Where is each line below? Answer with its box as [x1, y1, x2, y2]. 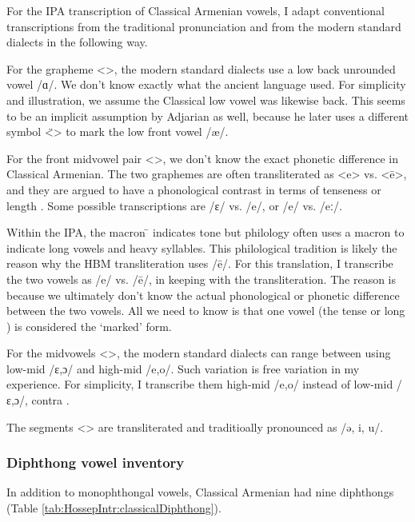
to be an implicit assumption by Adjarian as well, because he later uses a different [6, 107, 409, 124]
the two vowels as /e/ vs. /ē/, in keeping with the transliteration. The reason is [6, 270, 397, 287]
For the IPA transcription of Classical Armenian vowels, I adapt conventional [6, 2, 385, 18]
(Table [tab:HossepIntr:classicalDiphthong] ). [6, 500, 221, 516]
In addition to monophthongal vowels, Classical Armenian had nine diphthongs [6, 484, 394, 500]
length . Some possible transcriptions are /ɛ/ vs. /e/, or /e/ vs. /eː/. [6, 197, 342, 213]
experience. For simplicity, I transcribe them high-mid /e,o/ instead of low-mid [6, 376, 393, 392]
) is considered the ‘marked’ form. [6, 317, 172, 334]
